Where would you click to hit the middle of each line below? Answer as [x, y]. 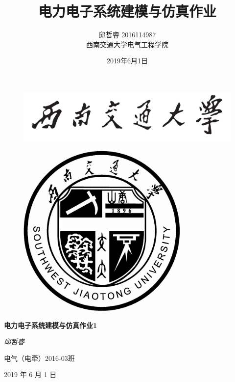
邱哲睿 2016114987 [127, 35]
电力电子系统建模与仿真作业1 [51, 325]
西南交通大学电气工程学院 [127, 44]
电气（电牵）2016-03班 [39, 358]
